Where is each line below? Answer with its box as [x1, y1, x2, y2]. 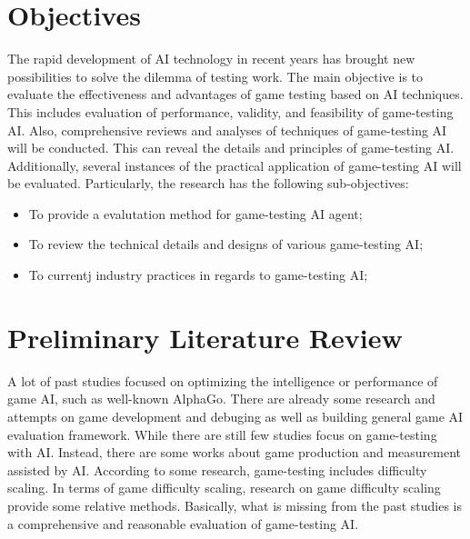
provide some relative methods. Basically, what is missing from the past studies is [7, 495, 462, 514]
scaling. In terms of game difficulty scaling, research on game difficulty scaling [7, 478, 441, 497]
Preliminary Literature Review [7, 318, 403, 355]
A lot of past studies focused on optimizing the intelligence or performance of [7, 371, 438, 390]
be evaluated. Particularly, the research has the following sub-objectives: [7, 174, 409, 193]
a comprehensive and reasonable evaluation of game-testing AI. [7, 514, 359, 533]
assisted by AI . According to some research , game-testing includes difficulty [7, 460, 427, 479]
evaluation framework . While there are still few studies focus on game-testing [7, 424, 437, 444]
